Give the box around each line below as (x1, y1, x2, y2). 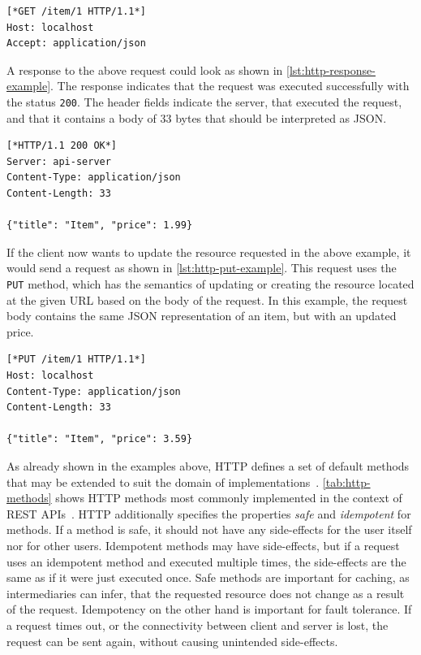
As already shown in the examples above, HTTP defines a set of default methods (6, 457, 410, 474)
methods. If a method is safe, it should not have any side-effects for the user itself (6, 521, 412, 538)
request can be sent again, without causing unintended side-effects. (6, 632, 338, 649)
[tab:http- (322, 473, 371, 490)
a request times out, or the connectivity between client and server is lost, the (6, 616, 389, 633)
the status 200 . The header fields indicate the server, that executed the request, (6, 93, 402, 110)
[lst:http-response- (286, 61, 376, 78)
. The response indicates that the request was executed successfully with (50, 77, 410, 94)
